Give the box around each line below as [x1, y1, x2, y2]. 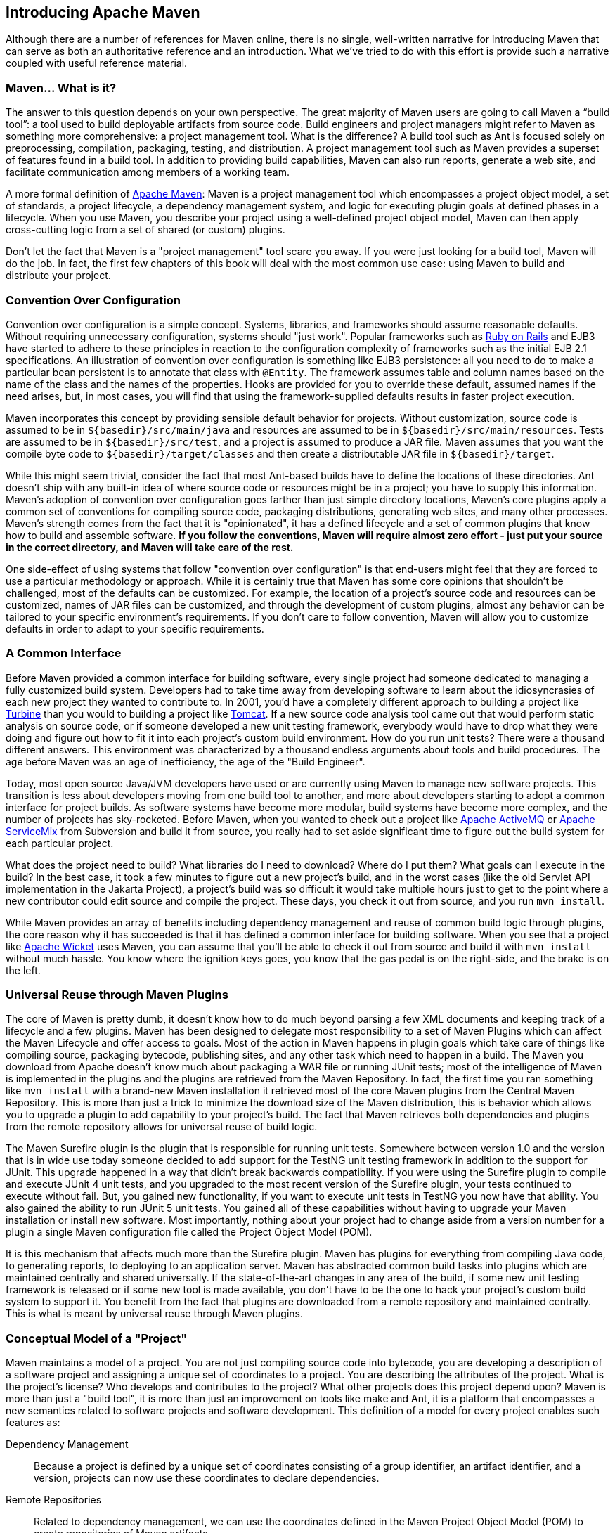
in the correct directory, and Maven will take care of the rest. [6, 541, 294, 553]
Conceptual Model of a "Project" [6, 1331, 188, 1345]
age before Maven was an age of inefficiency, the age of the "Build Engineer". [6, 755, 365, 768]
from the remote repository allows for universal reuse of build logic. [6, 1120, 318, 1133]
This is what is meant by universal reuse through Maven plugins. [6, 1307, 303, 1320]
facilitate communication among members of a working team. [6, 166, 290, 179]
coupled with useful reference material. [6, 57, 188, 70]
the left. [6, 964, 41, 976]
